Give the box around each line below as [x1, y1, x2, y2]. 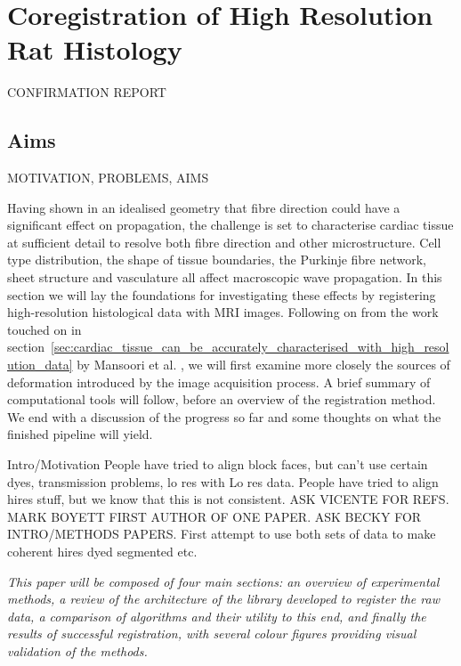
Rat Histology [7, 31, 182, 68]
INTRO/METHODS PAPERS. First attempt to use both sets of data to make [7, 524, 436, 543]
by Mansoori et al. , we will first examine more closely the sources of [77, 355, 450, 374]
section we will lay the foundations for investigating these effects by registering [7, 285, 436, 304]
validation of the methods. [7, 641, 148, 660]
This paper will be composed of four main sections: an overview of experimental [7, 572, 440, 590]
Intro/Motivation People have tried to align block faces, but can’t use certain [7, 455, 428, 474]
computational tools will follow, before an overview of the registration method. [7, 390, 436, 409]
